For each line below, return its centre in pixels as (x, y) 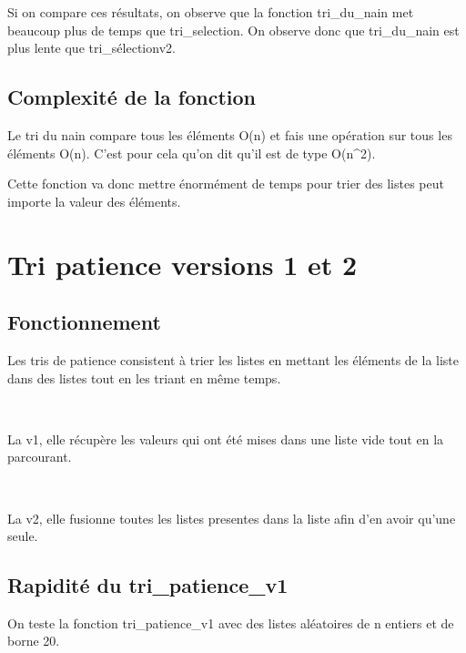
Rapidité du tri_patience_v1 (148, 585)
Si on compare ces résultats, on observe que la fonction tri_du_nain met (211, 12)
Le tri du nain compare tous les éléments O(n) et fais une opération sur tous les (230, 134)
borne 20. (34, 641)
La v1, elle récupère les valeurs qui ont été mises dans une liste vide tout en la (226, 439)
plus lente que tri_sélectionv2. (91, 48)
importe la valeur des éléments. (94, 201)
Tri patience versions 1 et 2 (182, 264)
